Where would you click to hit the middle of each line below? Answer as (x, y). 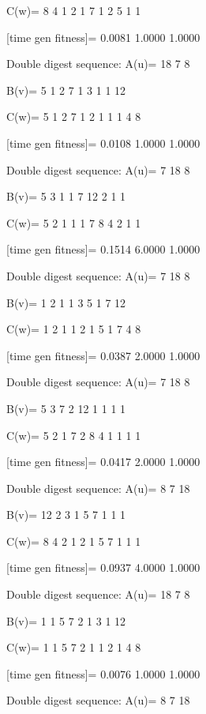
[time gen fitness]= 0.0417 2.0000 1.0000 (103, 462)
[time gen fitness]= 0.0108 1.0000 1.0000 (103, 143)
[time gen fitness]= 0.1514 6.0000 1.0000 (103, 249)
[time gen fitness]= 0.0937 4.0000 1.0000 (103, 567)
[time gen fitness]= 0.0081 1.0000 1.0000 (103, 37)
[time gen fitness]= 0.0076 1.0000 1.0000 (103, 673)
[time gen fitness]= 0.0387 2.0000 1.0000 (103, 355)
